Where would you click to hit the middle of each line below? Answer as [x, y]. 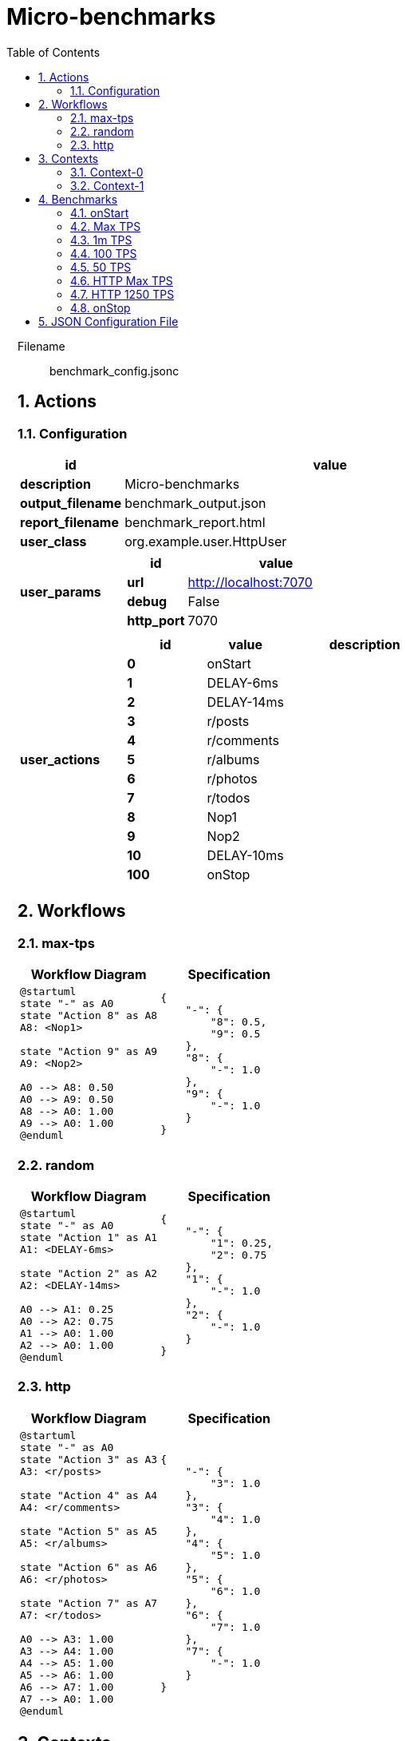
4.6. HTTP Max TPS [122, 280]
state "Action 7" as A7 [89, 1603]
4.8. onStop [101, 307]
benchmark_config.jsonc [114, 371]
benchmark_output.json [195, 503]
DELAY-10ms [245, 855]
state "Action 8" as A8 [89, 1016]
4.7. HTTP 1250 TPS [122, 294]
